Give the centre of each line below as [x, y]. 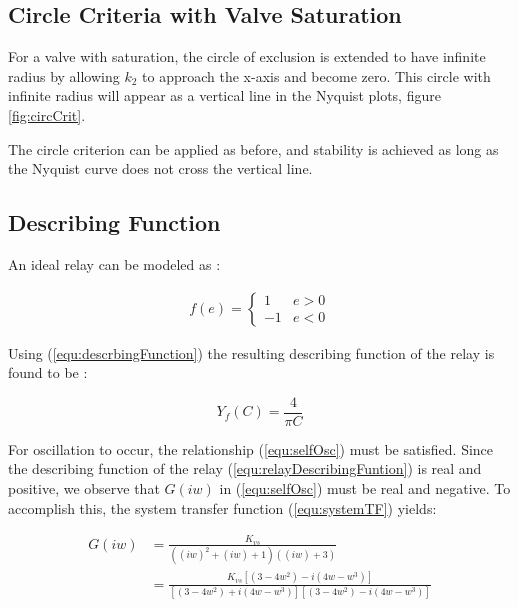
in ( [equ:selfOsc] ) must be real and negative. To [365, 488]
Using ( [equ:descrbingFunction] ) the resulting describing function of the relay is [251, 352]
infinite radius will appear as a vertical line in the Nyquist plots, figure [224, 95]
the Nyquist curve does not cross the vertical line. [160, 168]
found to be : [48, 372]
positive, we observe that [84, 488]
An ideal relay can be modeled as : [114, 263]
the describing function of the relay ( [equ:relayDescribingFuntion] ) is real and [245, 468]
